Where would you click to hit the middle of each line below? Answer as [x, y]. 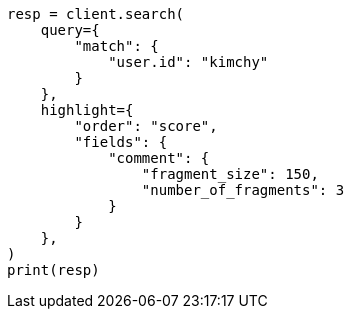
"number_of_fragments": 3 [243, 190]
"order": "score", [146, 126]
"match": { [116, 46]
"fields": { [121, 142]
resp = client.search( [96, 14]
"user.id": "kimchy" [188, 62]
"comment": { [159, 158]
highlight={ [87, 110]
